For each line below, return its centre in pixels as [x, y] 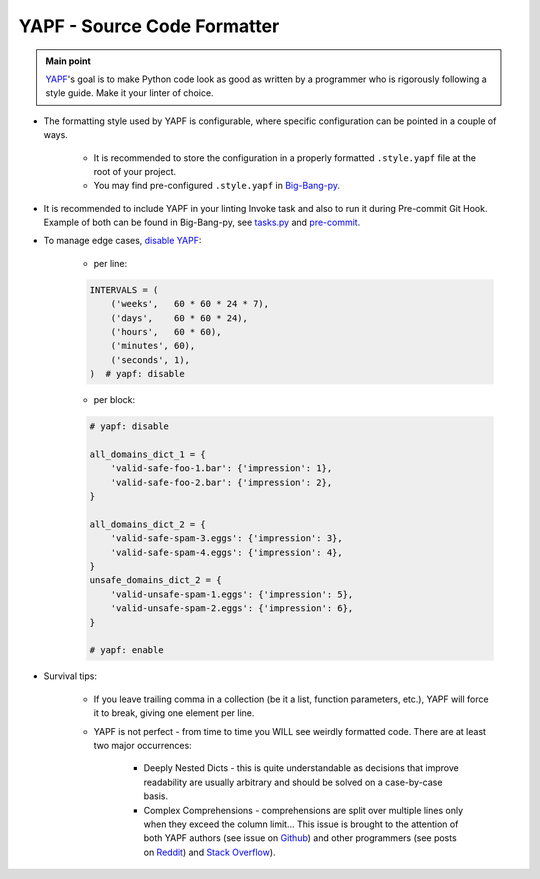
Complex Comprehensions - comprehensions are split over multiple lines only [303, 810]
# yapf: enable [126, 650]
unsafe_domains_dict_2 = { [155, 580]
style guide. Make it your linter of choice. [129, 93]
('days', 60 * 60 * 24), [179, 318]
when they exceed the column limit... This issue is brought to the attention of [301, 824]
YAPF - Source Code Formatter [149, 26]
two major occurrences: [142, 745]
